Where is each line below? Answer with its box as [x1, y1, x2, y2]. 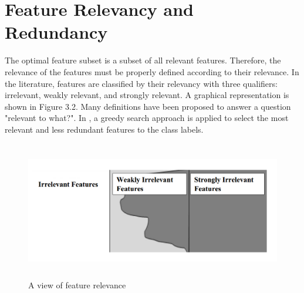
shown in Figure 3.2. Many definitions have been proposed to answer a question [5, 100, 291, 112]
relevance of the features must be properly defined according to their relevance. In [5, 65, 299, 78]
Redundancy [5, 20, 108, 44]
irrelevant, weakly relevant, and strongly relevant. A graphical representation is [5, 89, 289, 101]
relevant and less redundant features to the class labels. [5, 123, 204, 135]
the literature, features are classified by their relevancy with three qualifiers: [5, 77, 278, 89]
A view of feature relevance [28, 278, 126, 291]
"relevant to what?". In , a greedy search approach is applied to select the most [5, 112, 289, 124]
